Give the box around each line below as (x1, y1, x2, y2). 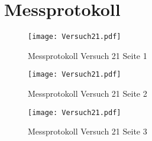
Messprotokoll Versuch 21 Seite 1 (28, 49, 147, 61)
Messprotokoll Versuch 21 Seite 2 (28, 87, 147, 100)
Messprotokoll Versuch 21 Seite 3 (28, 125, 147, 137)
